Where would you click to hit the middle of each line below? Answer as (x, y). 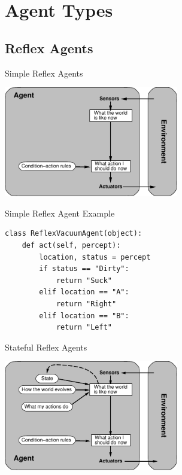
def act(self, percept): (71, 246)
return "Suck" (84, 280)
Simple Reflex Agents (44, 73)
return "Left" (84, 328)
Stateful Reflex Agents (46, 347)
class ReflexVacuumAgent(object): (74, 234)
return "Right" (86, 304)
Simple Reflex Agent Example (60, 213)
